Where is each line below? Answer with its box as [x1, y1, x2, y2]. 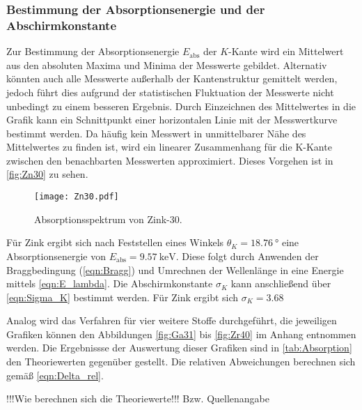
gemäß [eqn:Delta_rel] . [6, 367, 104, 382]
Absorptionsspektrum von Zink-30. [34, 211, 182, 226]
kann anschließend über [230, 276, 331, 291]
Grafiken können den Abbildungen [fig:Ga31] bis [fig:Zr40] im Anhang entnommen [6, 326, 356, 341]
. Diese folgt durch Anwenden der [175, 248, 319, 263]
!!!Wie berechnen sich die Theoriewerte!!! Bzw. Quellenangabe [6, 391, 269, 406]
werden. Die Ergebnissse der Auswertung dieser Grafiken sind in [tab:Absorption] [6, 340, 352, 355]
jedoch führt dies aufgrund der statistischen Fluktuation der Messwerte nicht [6, 84, 334, 99]
